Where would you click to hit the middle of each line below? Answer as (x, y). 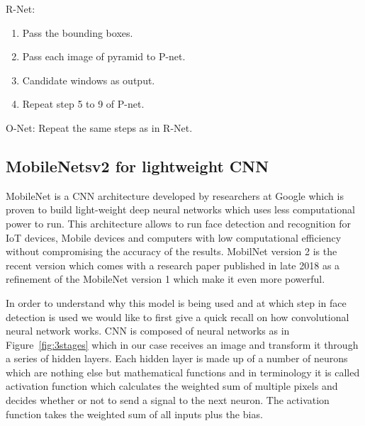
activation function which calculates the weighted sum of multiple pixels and (172, 386)
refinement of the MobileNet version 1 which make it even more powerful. (165, 279)
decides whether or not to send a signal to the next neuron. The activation (168, 400)
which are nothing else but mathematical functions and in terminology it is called (183, 372)
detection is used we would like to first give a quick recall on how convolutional (178, 316)
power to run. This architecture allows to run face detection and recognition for (178, 223)
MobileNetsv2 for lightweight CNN (137, 166)
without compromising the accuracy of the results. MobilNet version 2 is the (172, 251)
